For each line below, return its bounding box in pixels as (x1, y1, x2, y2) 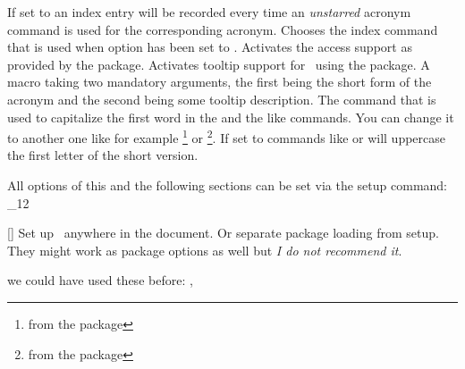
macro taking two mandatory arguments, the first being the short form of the (7, 72, 432, 91)
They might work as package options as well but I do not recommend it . (7, 240, 402, 259)
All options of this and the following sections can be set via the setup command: (7, 176, 448, 194)
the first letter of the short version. (7, 146, 199, 164)
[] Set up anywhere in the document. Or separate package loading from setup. (7, 223, 439, 242)
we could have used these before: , (7, 271, 193, 289)
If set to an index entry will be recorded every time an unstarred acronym (7, 3, 411, 21)
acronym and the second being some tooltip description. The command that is (7, 89, 436, 108)
